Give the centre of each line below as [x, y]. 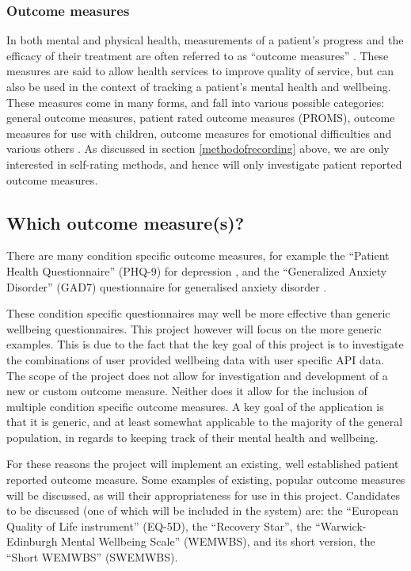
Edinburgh [32, 541]
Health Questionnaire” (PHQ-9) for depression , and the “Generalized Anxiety [197, 270]
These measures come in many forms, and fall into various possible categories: [196, 102]
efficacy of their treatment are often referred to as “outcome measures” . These [198, 55]
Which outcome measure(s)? [126, 222]
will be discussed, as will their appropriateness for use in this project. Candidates [204, 495]
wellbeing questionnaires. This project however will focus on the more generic [194, 328]
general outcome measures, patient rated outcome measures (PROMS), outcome [201, 118]
